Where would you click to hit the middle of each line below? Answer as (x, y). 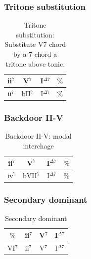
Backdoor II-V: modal (38, 136)
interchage (38, 145)
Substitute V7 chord (35, 44)
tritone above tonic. (35, 63)
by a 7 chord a (35, 54)
